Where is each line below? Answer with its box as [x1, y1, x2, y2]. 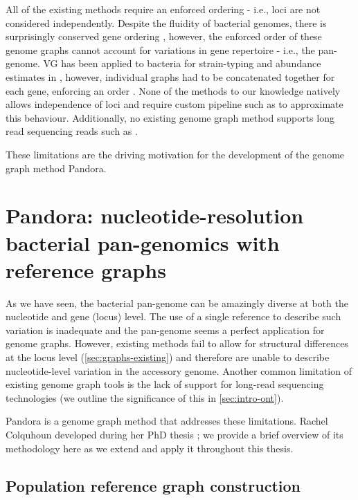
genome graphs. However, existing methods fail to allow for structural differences [6, 336, 348, 351]
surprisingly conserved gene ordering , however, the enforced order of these [6, 29, 322, 44]
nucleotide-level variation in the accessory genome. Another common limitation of [6, 363, 352, 378]
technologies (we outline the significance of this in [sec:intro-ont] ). [6, 390, 284, 405]
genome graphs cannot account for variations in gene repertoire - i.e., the [6, 42, 315, 57]
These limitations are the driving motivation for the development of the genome [6, 147, 345, 161]
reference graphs [6, 255, 166, 284]
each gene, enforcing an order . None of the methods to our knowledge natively [6, 83, 341, 98]
